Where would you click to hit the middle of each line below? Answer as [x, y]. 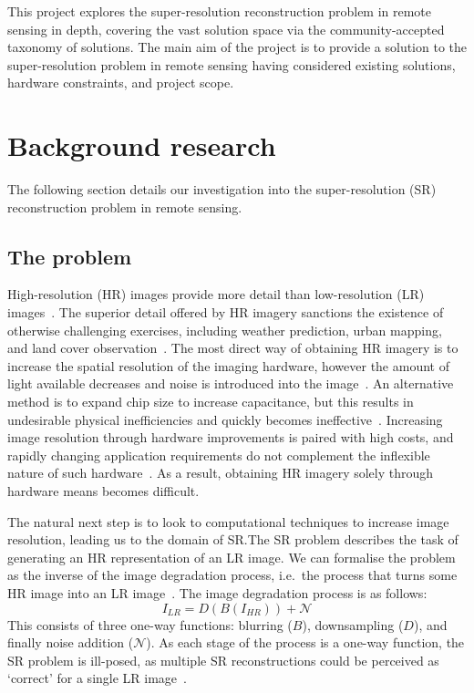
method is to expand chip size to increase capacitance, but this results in [211, 402]
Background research [142, 145]
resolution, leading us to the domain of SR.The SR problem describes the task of [233, 539]
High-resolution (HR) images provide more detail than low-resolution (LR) [216, 294]
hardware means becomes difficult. [103, 491]
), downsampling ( [353, 624]
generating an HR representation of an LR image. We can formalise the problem [232, 557]
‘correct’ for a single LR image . [97, 678]
